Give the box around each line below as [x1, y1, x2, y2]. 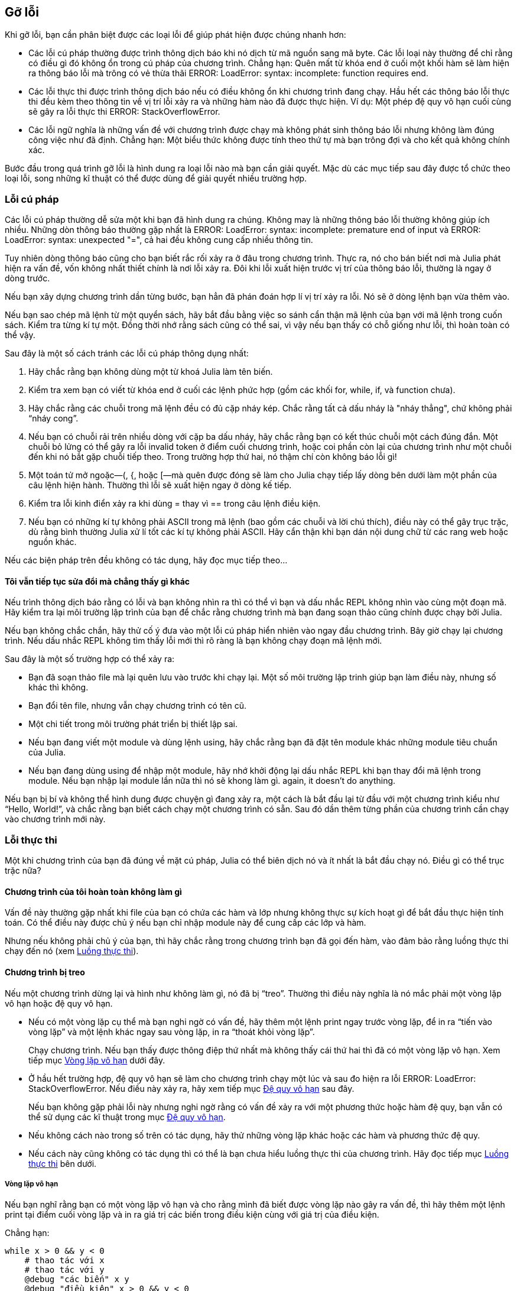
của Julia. [28, 747, 66, 758]
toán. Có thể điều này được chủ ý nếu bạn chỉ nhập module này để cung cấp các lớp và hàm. [5, 917, 366, 928]
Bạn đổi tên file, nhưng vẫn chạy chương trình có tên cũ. [28, 700, 247, 711]
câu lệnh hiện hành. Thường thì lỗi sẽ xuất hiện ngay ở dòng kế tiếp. [28, 480, 292, 491]
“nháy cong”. [28, 413, 79, 424]
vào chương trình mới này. [5, 814, 106, 825]
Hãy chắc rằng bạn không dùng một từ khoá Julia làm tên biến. [28, 366, 273, 377]
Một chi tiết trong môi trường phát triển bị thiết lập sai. [28, 719, 238, 729]
